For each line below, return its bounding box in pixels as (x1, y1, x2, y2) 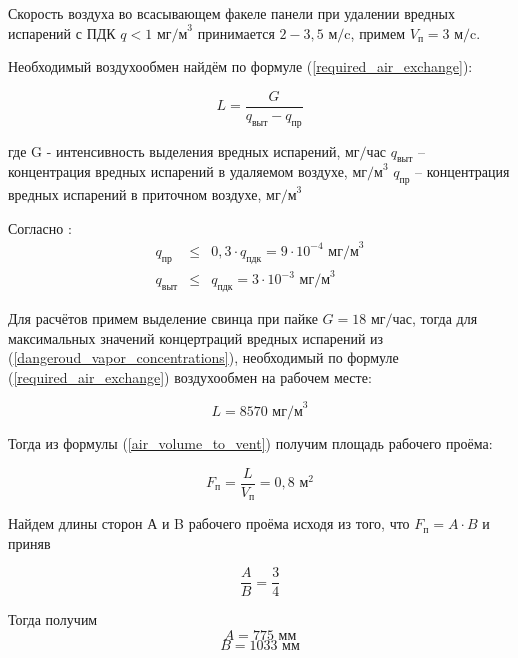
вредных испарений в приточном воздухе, (8, 184, 262, 205)
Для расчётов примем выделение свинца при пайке (8, 308, 318, 329)
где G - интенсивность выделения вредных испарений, (8, 140, 341, 161)
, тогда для (412, 308, 478, 329)
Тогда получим (8, 609, 98, 630)
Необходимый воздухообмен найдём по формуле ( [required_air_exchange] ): (8, 56, 473, 77)
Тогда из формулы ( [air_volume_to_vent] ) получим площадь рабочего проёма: (8, 432, 493, 453)
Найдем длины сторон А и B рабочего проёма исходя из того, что (8, 513, 410, 534)
